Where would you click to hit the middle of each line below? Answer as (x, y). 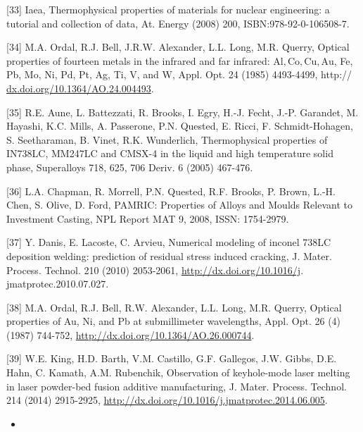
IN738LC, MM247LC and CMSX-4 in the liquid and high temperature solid (170, 153)
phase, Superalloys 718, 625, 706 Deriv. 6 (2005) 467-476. (130, 167)
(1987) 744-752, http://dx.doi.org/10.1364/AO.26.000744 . (130, 334)
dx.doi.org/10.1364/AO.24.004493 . (80, 88)
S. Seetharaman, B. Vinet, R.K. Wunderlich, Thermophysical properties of (167, 139)
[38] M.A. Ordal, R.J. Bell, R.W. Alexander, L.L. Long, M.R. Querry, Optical (174, 307)
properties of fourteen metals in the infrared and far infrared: (138, 60)
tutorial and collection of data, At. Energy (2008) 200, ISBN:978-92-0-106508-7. (178, 23)
